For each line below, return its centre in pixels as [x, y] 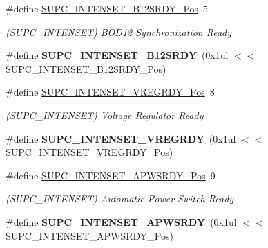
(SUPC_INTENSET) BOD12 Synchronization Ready [119, 32]
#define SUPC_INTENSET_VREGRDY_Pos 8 [110, 92]
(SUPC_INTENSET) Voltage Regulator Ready [105, 115]
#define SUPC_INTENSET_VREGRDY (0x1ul [121, 138]
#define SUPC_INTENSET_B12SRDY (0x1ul [117, 55]
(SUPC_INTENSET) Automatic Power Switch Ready [120, 198]
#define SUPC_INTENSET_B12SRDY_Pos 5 [107, 8]
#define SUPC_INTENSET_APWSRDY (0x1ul [121, 221]
